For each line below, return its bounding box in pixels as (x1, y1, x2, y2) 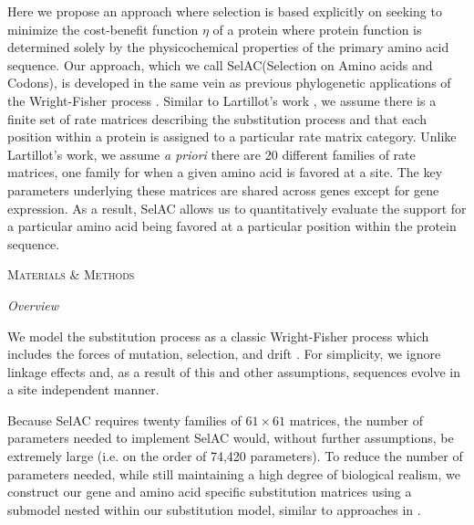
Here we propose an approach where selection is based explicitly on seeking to (7, 2, 442, 20)
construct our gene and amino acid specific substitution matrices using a (7, 482, 412, 501)
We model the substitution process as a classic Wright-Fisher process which (7, 326, 429, 345)
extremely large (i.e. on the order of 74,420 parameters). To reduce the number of (7, 446, 463, 466)
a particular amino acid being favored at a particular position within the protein (7, 216, 457, 236)
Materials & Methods (7, 265, 135, 284)
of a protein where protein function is (212, 19, 422, 38)
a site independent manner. (7, 380, 160, 399)
